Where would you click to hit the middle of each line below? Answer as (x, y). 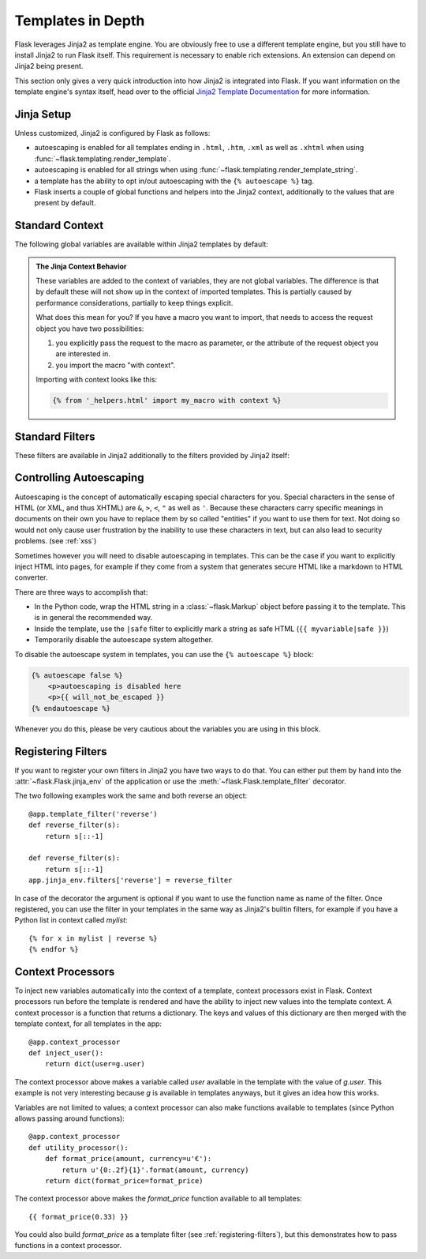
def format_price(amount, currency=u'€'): (128, 1159)
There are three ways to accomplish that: (81, 592)
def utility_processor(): (79, 1148)
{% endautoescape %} (71, 708)
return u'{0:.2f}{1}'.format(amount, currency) (155, 1170)
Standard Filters (55, 436)
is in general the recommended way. (93, 618)
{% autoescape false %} (77, 675)
